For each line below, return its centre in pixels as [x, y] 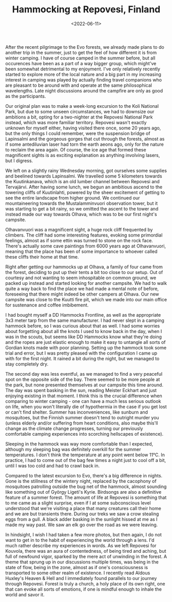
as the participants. [26, 96]
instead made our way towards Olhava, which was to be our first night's [81, 214]
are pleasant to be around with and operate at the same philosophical [79, 85]
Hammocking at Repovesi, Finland [86, 9]
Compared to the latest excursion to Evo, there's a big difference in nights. [84, 475]
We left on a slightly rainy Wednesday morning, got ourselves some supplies [86, 170]
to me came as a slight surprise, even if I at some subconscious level [78, 503]
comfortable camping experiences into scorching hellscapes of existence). [84, 434]
